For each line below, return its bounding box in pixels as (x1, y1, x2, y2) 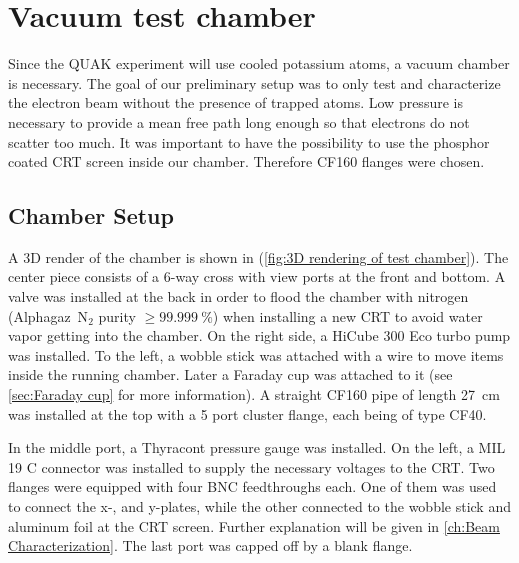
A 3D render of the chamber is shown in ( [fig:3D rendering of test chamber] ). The (8, 246, 509, 267)
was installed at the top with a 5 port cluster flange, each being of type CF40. (8, 403, 487, 424)
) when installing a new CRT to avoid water (212, 305, 483, 326)
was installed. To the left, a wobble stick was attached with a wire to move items (8, 344, 504, 365)
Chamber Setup (8, 200, 174, 231)
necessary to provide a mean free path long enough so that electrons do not (8, 111, 470, 132)
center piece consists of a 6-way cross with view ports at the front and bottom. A (8, 266, 506, 287)
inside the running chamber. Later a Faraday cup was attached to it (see (8, 364, 453, 385)
